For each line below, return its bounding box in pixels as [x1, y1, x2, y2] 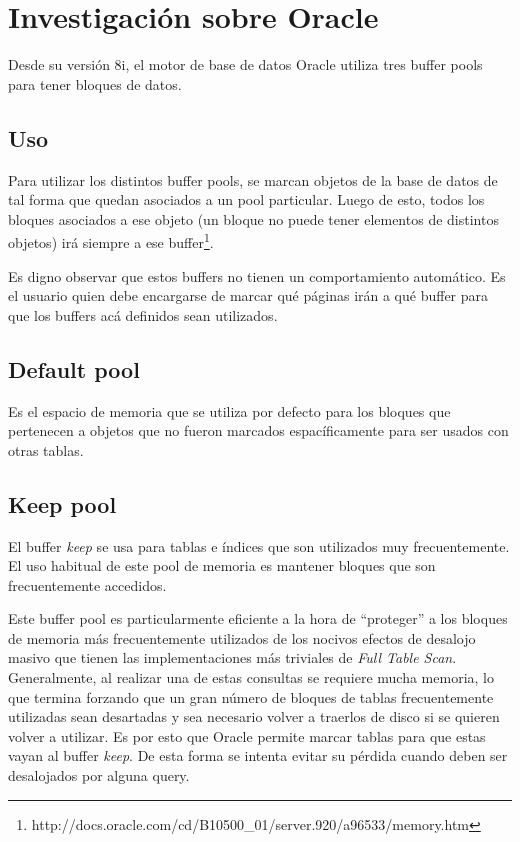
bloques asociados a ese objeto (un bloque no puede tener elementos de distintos [8, 208, 499, 229]
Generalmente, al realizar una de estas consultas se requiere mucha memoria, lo [8, 667, 494, 688]
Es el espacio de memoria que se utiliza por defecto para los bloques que [8, 400, 451, 421]
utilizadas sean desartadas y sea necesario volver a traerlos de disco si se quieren [8, 706, 500, 727]
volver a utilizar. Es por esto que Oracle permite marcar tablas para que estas [8, 725, 486, 746]
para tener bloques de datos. [8, 73, 182, 94]
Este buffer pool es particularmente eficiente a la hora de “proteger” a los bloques [8, 608, 508, 629]
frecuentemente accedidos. [8, 574, 167, 595]
